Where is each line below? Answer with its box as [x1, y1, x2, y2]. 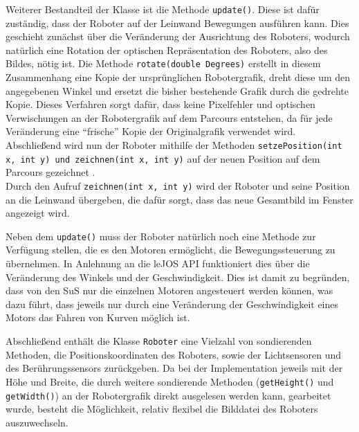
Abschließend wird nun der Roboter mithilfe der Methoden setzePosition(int [6, 138, 342, 152]
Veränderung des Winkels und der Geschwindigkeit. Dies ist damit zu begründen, [6, 269, 350, 284]
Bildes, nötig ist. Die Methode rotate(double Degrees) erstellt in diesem [6, 56, 321, 71]
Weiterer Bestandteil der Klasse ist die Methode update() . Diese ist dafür [6, 2, 320, 16]
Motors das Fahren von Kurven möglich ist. [6, 310, 190, 325]
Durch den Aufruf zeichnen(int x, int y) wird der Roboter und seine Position [6, 178, 350, 192]
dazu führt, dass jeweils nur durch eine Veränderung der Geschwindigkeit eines [6, 296, 339, 311]
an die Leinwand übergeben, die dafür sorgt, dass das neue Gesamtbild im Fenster [6, 192, 353, 206]
